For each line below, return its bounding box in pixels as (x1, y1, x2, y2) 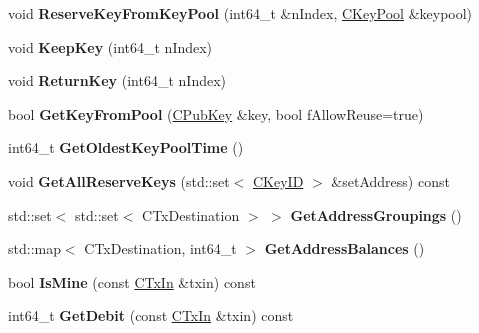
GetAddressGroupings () (290, 204, 462, 225)
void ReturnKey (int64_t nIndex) (8, 70, 226, 91)
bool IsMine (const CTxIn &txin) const (8, 271, 256, 292)
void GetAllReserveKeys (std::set (8, 170, 230, 191)
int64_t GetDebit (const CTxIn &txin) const (8, 305, 294, 326)
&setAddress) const (331, 170, 450, 191)
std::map (8, 238, 61, 259)
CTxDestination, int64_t (84, 238, 237, 259)
